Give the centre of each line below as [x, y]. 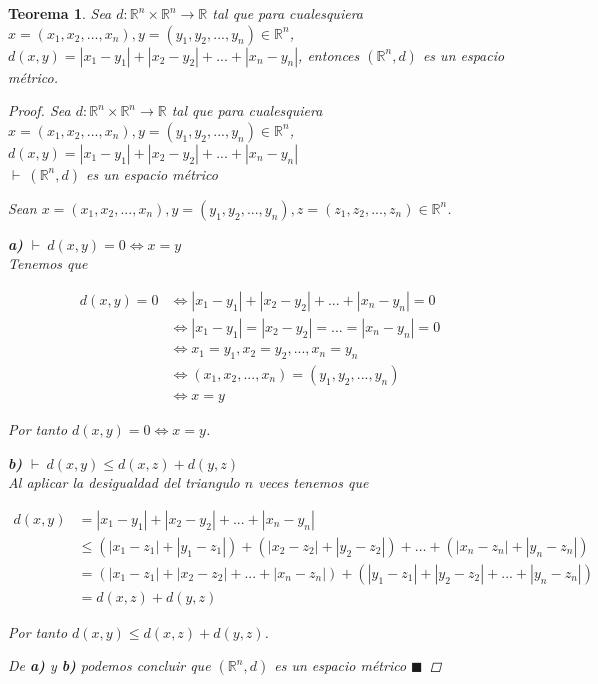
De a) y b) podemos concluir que [109, 665]
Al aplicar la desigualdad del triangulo [124, 482]
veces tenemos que [313, 482]
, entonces [329, 54]
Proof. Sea [39, 110]
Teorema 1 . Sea [60, 13]
